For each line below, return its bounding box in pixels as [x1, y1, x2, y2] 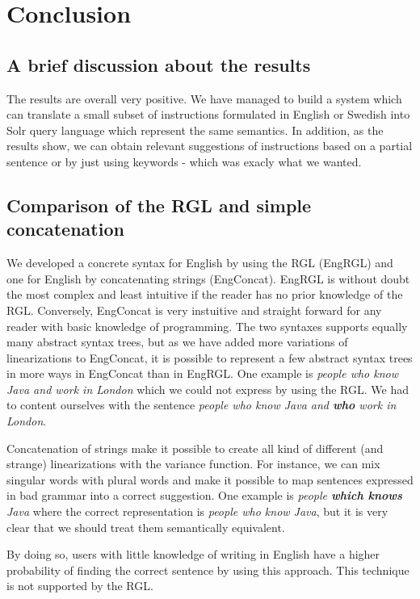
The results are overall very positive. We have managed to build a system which [6, 90, 402, 107]
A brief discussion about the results [6, 52, 311, 77]
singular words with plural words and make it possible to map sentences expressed [6, 471, 414, 488]
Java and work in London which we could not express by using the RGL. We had [6, 380, 409, 397]
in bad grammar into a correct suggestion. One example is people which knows [6, 487, 402, 504]
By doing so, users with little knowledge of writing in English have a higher [6, 546, 380, 563]
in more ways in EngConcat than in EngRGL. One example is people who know [6, 365, 399, 382]
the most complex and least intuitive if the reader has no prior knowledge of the [6, 286, 403, 303]
